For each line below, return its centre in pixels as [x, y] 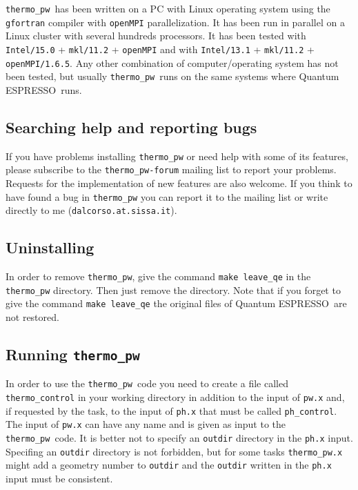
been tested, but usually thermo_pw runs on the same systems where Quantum [172, 76]
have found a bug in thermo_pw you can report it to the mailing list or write [167, 196]
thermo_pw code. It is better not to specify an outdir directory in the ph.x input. [179, 438]
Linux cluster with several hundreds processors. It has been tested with [156, 36]
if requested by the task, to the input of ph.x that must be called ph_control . [171, 410]
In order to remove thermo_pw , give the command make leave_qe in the [158, 276]
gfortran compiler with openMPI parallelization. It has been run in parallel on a [175, 22]
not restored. [32, 317]
